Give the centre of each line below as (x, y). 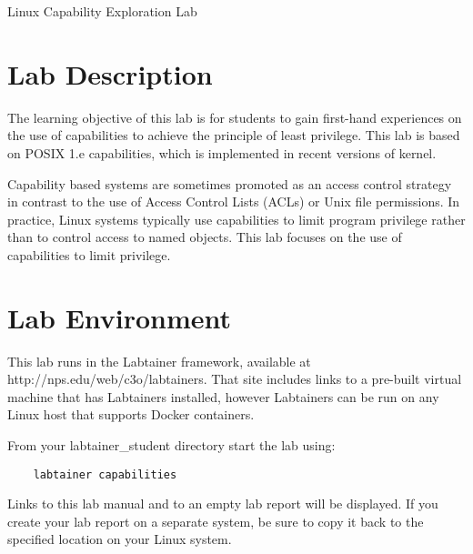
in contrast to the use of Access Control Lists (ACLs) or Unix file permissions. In (234, 201)
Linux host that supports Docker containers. (131, 414)
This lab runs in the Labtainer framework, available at (159, 361)
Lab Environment (120, 317)
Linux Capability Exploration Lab (102, 11)
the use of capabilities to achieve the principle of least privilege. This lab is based (234, 135)
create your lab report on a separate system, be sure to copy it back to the (216, 521)
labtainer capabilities (105, 474)
